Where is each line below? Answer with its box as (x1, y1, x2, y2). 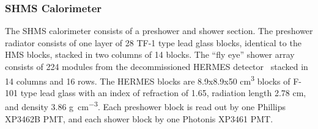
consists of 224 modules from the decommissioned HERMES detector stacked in (5, 60, 308, 72)
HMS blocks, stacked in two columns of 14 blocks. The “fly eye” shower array (5, 48, 295, 61)
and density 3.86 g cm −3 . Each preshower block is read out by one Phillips (5, 99, 286, 113)
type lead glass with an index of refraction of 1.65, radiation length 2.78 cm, (20, 86, 306, 99)
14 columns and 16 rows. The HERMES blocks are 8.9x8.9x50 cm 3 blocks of (5, 72, 290, 87)
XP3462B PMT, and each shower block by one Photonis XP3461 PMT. (5, 112, 273, 125)
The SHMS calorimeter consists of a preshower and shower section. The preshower (5, 24, 313, 37)
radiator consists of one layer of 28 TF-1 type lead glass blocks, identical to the (5, 36, 301, 49)
